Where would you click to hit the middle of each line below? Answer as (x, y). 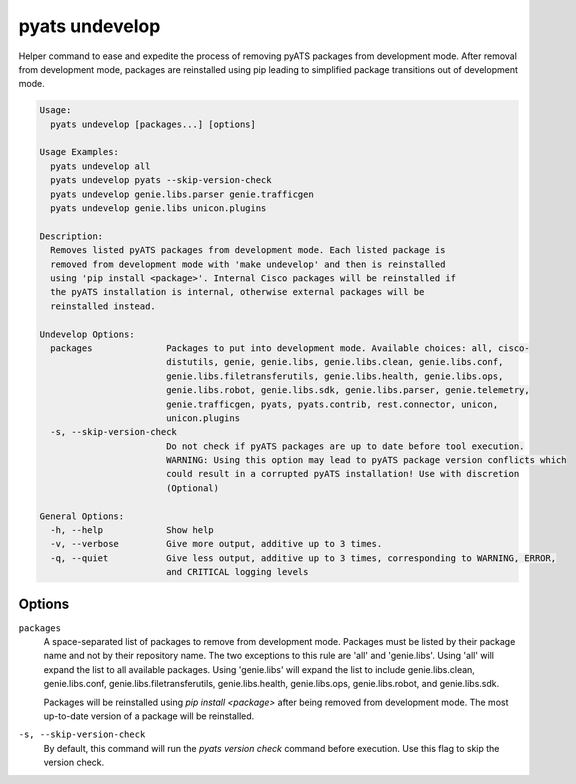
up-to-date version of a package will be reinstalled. (149, 716)
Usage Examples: (79, 152)
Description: (71, 236)
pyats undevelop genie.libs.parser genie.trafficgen (182, 194)
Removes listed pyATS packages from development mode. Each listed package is (248, 250)
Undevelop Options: (87, 334)
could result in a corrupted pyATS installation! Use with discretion (342, 474)
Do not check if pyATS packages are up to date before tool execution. (345, 446)
